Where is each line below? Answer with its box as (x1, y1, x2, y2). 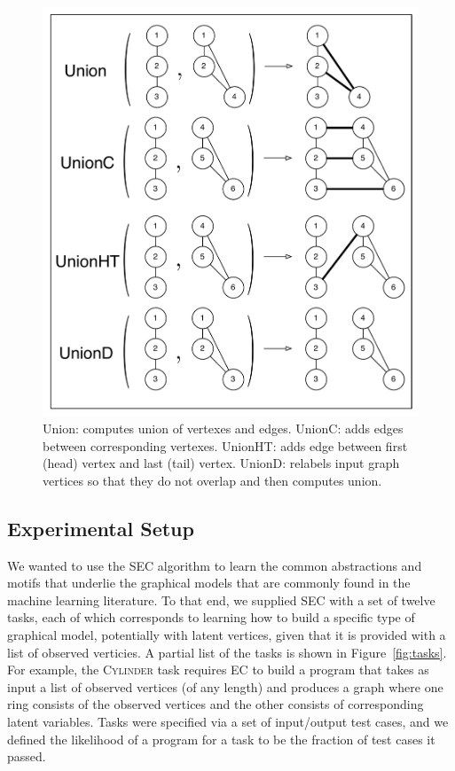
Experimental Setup (7, 514, 194, 541)
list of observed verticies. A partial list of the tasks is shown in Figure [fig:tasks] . (7, 642, 447, 661)
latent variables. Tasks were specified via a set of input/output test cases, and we (7, 712, 449, 730)
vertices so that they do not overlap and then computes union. (43, 471, 382, 489)
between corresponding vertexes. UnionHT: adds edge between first (43, 436, 408, 455)
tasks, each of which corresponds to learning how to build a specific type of (7, 608, 415, 627)
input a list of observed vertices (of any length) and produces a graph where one (7, 677, 443, 696)
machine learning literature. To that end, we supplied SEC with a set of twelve (7, 590, 435, 609)
